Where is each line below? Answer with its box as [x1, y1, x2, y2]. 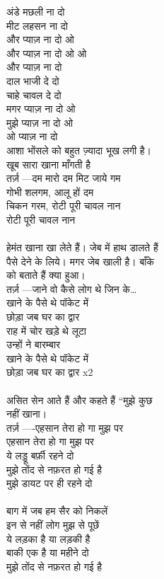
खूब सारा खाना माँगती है [6, 156, 90, 171]
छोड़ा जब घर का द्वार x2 [6, 365, 93, 379]
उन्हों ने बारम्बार [6, 337, 61, 352]
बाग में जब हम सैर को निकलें [6, 503, 108, 518]
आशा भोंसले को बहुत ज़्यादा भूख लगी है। [6, 142, 152, 157]
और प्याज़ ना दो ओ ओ [6, 45, 87, 60]
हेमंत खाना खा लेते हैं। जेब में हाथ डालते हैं [6, 240, 158, 255]
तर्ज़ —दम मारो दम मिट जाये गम [6, 171, 121, 185]
